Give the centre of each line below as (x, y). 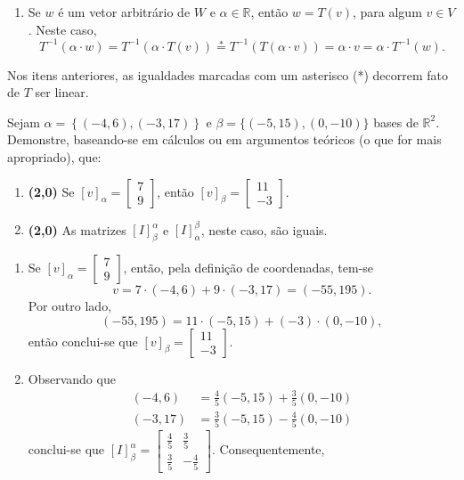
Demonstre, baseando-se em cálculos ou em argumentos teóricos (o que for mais (224, 139)
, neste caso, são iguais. (264, 229)
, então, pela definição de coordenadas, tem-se (248, 267)
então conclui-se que (83, 341)
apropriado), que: (54, 157)
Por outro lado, (70, 305)
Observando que (72, 378)
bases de (396, 122)
